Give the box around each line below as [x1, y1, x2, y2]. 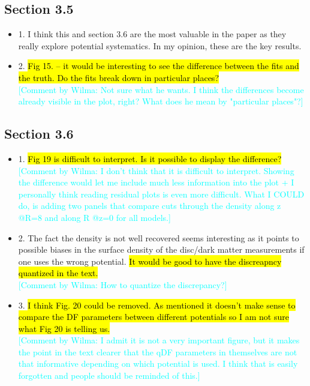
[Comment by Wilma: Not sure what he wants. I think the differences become [18, 83, 304, 95]
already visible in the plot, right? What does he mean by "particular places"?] [18, 95, 303, 107]
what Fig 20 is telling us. [18, 322, 110, 334]
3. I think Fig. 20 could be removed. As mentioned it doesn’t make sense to [18, 298, 296, 311]
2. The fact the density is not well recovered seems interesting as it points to [18, 231, 299, 244]
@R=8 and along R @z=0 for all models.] [18, 211, 171, 223]
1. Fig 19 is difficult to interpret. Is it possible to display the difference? [18, 152, 282, 164]
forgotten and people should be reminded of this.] [18, 369, 200, 382]
